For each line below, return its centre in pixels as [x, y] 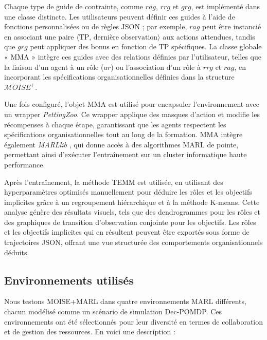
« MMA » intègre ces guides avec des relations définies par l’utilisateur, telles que [133, 56]
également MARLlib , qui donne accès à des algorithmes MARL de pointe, [121, 144]
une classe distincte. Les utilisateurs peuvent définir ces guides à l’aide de [120, 16]
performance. [25, 164]
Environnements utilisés [69, 280]
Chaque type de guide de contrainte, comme [74, 6]
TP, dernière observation [118, 37]
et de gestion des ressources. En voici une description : [90, 332]
